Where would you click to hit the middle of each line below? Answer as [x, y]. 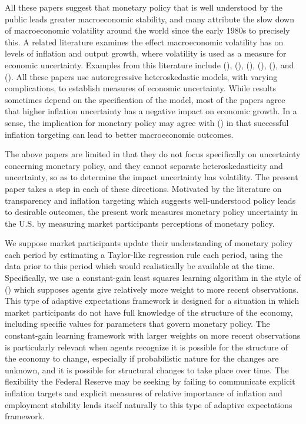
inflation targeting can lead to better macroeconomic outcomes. [119, 134]
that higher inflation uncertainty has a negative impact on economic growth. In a [151, 111]
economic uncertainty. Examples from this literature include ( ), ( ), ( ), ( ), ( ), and [149, 64]
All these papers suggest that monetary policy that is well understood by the [144, 7]
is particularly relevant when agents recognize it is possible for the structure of [146, 347]
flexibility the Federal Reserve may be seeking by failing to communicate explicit [150, 381]
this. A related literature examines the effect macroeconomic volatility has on [144, 42]
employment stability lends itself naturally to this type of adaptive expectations [149, 404]
